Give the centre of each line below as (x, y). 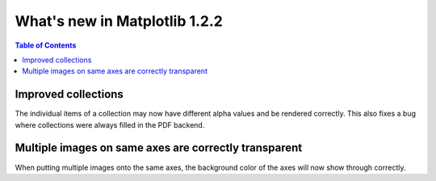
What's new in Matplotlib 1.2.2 (119, 21)
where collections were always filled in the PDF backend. (110, 124)
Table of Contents (46, 45)
